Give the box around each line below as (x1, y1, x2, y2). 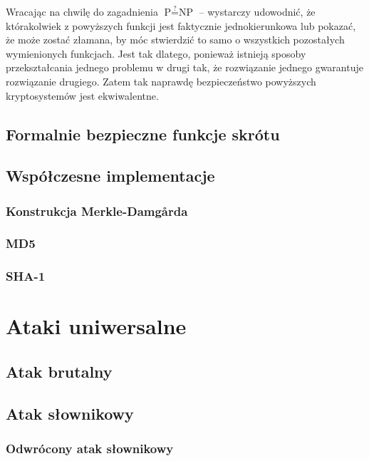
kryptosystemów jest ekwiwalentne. (6, 88, 159, 103)
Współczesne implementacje (6, 165, 215, 187)
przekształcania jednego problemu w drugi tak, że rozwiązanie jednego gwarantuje (6, 60, 363, 75)
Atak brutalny (6, 361, 113, 383)
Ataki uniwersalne (6, 311, 187, 341)
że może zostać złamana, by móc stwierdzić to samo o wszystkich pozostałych (6, 32, 345, 47)
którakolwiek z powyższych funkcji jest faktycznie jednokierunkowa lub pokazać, (6, 18, 356, 33)
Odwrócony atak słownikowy (6, 440, 174, 457)
